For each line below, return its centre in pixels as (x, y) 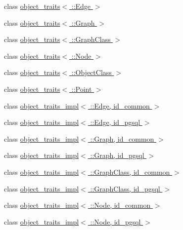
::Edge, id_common (120, 105)
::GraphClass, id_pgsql (125, 188)
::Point (82, 89)
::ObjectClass (91, 72)
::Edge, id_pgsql (115, 122)
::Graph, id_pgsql (117, 155)
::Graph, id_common (122, 138)
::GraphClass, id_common (130, 172)
